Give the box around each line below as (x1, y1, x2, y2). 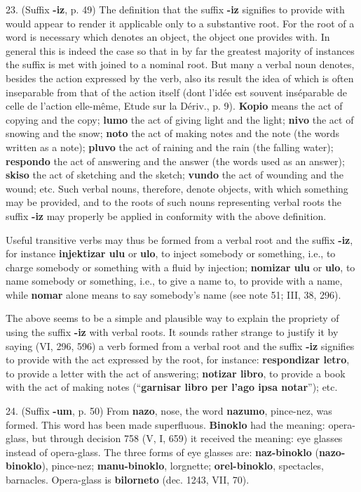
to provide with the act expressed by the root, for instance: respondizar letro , (6, 352, 350, 367)
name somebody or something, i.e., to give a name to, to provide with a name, (6, 273, 343, 288)
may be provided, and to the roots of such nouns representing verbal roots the (6, 195, 341, 209)
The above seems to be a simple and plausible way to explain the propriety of (6, 311, 339, 325)
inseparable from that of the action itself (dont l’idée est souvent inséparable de (6, 84, 348, 99)
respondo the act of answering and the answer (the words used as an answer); (6, 153, 345, 168)
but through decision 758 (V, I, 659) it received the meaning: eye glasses (32, 431, 343, 446)
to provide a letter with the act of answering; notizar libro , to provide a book (6, 365, 346, 380)
